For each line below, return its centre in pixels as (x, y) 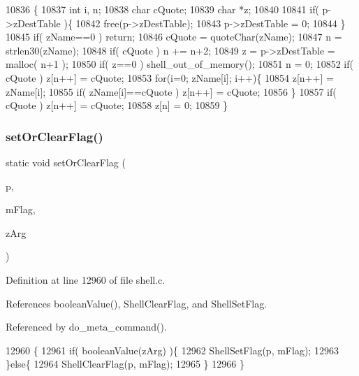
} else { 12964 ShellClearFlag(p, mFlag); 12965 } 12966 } (125, 364)
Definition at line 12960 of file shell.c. (86, 279)
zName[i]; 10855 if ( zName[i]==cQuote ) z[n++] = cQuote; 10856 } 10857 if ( (171, 91)
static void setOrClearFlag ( (66, 162)
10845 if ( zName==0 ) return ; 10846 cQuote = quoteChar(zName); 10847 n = (174, 37)
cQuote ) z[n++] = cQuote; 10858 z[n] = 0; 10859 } (117, 105)
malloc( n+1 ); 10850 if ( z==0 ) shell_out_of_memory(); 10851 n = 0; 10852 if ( (179, 64)
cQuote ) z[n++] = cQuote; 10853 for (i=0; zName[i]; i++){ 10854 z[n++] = (170, 77)
